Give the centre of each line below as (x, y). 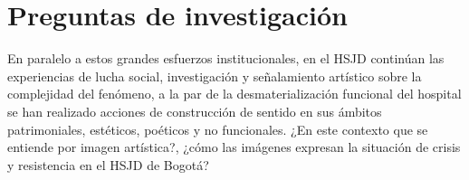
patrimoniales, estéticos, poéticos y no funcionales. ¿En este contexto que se (218, 129)
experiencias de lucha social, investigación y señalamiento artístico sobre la (215, 76)
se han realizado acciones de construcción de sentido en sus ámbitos (195, 111)
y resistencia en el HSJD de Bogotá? (108, 164)
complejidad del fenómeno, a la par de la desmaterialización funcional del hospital (234, 94)
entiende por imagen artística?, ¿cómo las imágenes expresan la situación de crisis (234, 147)
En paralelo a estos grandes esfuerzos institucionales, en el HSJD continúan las (226, 58)
